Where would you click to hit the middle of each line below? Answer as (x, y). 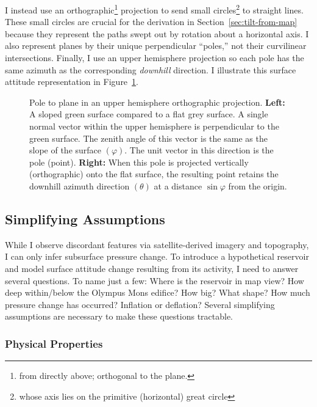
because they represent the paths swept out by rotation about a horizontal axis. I (157, 33)
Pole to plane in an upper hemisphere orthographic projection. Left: (157, 102)
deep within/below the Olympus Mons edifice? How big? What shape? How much (158, 292)
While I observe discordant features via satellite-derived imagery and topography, (157, 244)
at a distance (178, 185)
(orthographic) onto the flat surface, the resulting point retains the (154, 174)
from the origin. (258, 185)
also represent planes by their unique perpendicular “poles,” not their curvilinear (156, 46)
